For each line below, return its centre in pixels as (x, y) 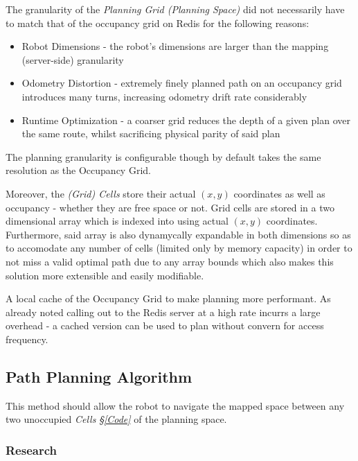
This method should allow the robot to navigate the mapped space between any (175, 405)
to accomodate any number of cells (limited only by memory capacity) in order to (179, 248)
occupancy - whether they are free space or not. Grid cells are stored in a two (170, 207)
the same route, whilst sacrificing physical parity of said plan (151, 133)
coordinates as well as (279, 193)
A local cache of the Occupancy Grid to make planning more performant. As (168, 298)
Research (31, 450)
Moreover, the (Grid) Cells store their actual (101, 193)
